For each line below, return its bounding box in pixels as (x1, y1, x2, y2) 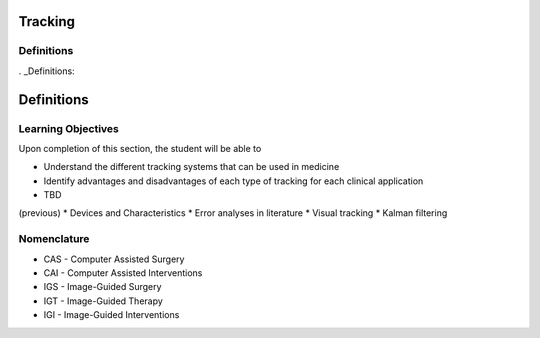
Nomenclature (18, 232, 90, 246)
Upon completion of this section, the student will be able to (18, 142, 262, 154)
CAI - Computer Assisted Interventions (43, 267, 203, 279)
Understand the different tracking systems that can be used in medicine (43, 161, 340, 173)
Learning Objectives (18, 121, 120, 135)
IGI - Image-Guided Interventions (43, 309, 180, 321)
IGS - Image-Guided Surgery (43, 281, 162, 293)
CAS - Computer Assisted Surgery (43, 253, 185, 265)
